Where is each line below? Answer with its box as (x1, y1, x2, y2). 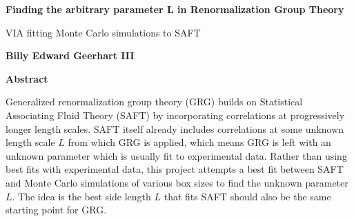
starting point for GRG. (6, 202, 107, 217)
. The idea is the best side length (12, 189, 151, 203)
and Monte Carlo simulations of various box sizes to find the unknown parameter (6, 175, 348, 189)
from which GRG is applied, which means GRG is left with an (68, 135, 331, 149)
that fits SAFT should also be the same (164, 189, 331, 203)
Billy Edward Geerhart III (6, 48, 135, 63)
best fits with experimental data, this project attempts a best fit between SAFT (6, 162, 344, 176)
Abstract (6, 71, 48, 85)
